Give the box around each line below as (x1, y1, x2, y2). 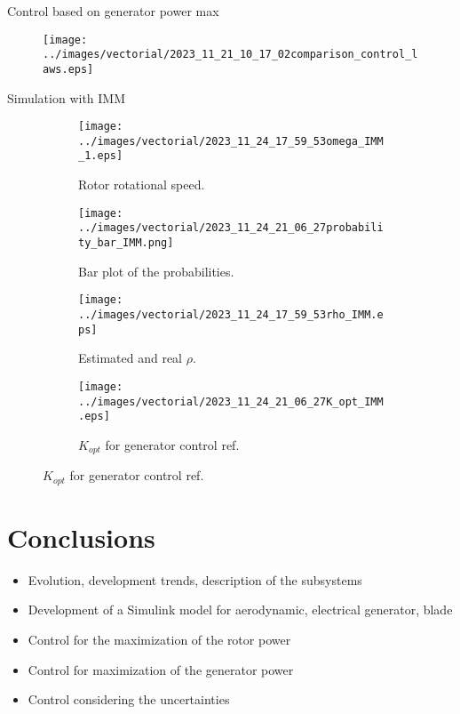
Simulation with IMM (7, 88, 126, 107)
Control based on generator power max (7, 2, 219, 20)
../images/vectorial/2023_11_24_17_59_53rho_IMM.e (78, 308, 384, 321)
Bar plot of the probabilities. (78, 261, 234, 280)
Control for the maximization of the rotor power (28, 630, 291, 649)
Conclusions (7, 518, 155, 555)
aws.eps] (43, 62, 94, 76)
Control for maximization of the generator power (28, 660, 294, 678)
